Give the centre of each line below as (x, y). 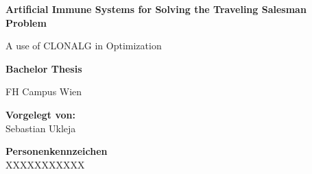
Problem (26, 22)
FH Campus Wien (44, 91)
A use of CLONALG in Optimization (84, 46)
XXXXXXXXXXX (45, 164)
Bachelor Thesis (44, 68)
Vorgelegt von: (40, 114)
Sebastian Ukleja (41, 128)
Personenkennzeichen (57, 151)
